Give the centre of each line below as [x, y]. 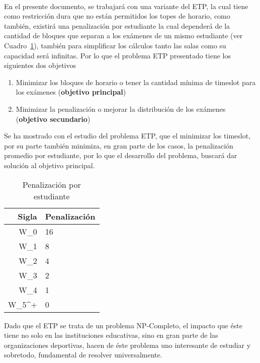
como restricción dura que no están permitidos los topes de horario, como [117, 16]
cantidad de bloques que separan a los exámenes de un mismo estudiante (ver [123, 35]
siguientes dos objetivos [40, 65]
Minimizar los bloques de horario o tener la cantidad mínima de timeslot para [136, 82]
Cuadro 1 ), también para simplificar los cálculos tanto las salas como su [115, 45]
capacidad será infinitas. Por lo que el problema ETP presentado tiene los [117, 55]
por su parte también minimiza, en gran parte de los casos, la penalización [119, 145]
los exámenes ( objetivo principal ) [71, 92]
